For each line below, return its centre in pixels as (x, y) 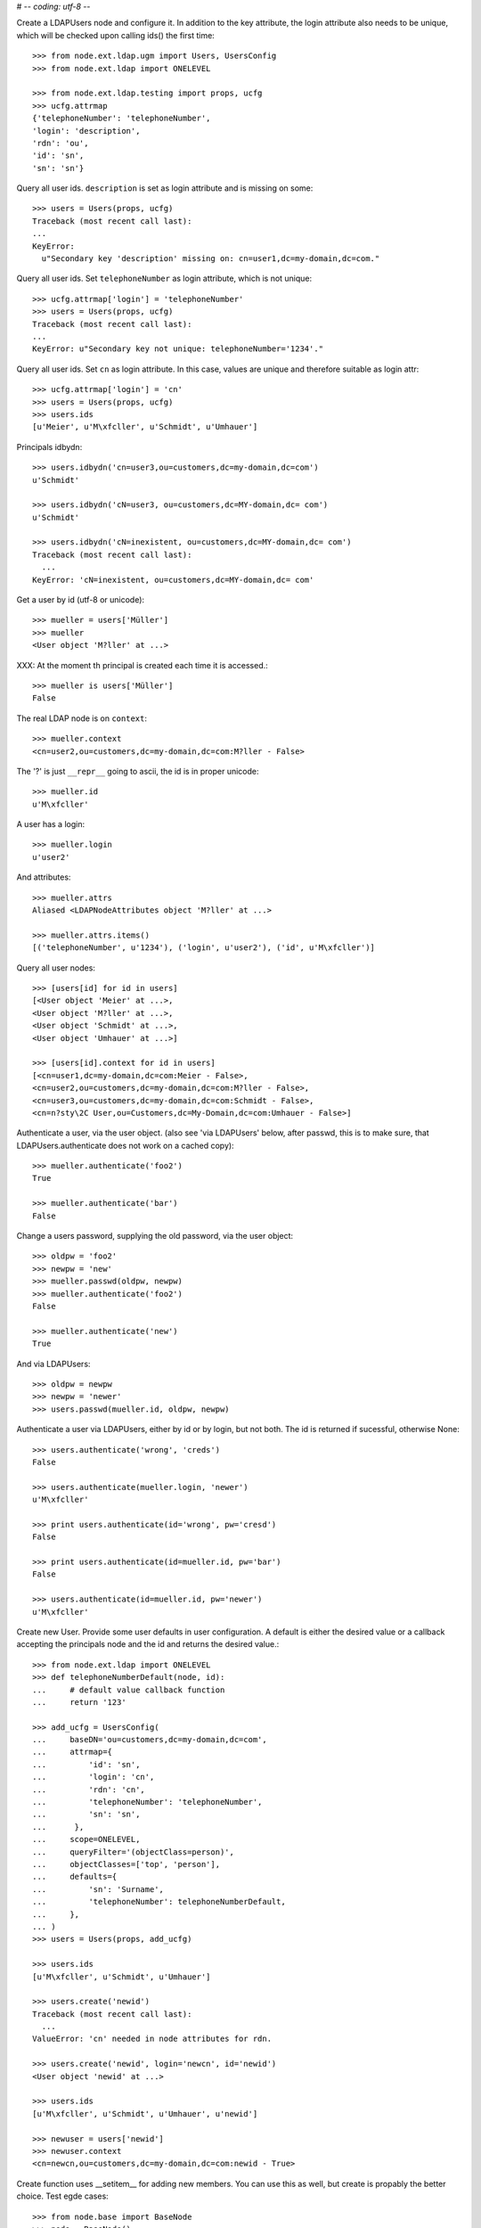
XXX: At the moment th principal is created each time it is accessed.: (143, 665)
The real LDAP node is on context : (82, 718)
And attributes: (44, 877)
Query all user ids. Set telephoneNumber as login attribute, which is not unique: (164, 278)
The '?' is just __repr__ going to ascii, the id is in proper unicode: (138, 771)
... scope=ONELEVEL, (86, 1839)
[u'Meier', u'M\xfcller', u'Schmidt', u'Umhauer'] (145, 427)
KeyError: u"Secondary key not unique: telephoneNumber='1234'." (178, 349)
